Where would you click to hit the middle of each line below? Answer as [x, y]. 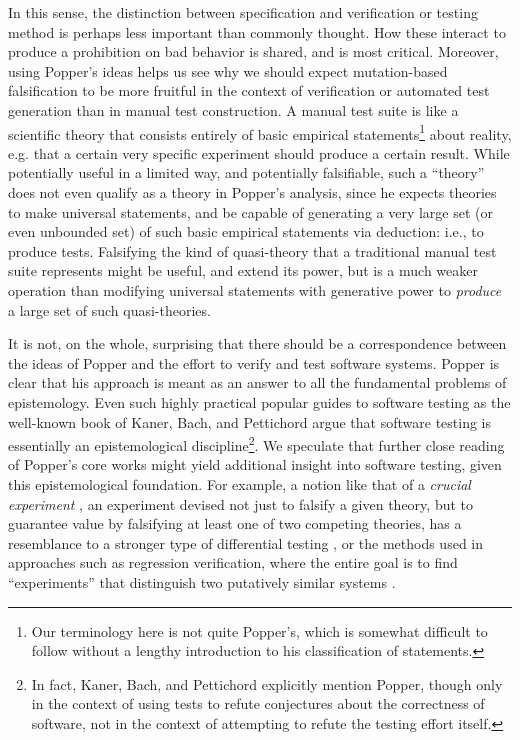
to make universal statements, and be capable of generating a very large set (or [251, 211]
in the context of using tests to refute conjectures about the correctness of [258, 703]
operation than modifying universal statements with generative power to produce [255, 289]
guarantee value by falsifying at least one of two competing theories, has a [235, 523]
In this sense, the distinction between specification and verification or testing [243, 12]
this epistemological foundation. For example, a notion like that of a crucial [239, 483]
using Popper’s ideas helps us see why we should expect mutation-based [228, 70]
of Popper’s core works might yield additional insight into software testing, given [255, 464]
